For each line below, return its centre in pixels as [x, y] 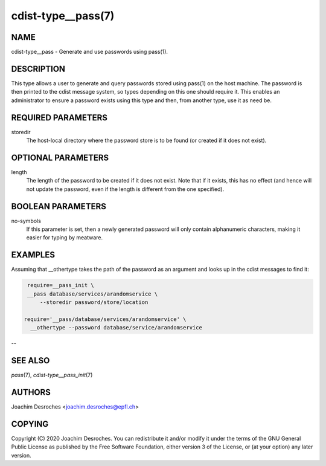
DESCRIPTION [38, 69]
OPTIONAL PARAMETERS [60, 157]
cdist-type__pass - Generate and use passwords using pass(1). [90, 52]
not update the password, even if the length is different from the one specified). [125, 189]
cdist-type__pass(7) [63, 16]
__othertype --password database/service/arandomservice [116, 328]
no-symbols [26, 221]
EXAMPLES [33, 255]
